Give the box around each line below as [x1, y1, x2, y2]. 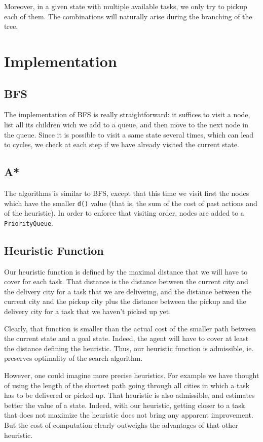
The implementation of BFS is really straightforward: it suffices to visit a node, [4, 109, 250, 120]
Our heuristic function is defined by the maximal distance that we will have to [4, 266, 248, 277]
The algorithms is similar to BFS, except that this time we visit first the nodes [4, 187, 249, 198]
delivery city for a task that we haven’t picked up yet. [4, 306, 171, 317]
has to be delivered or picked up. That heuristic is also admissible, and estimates [4, 390, 255, 400]
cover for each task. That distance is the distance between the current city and [4, 276, 248, 287]
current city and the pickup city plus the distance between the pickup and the [4, 296, 246, 307]
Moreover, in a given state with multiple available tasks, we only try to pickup [4, 1, 247, 11]
